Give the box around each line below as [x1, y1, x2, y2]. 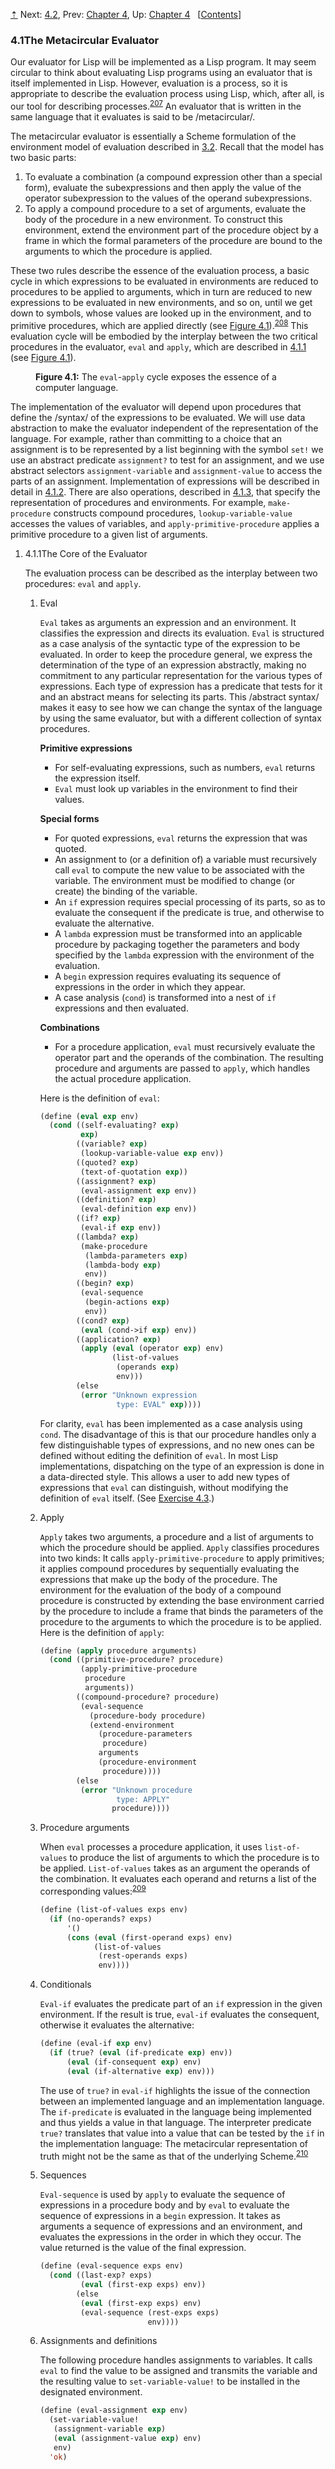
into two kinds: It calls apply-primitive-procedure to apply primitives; [39, 1552, 325, 1564]
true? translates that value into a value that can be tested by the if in [39, 2127, 325, 2139]
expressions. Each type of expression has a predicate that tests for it [39, 680, 323, 692]
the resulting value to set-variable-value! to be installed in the [39, 2375, 301, 2388]
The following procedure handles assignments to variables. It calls [39, 2354, 313, 2366]
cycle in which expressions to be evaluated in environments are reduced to [10, 275, 319, 287]
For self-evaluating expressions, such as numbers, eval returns [54, 761, 316, 773]
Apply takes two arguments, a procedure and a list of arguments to [39, 1530, 314, 1543]
